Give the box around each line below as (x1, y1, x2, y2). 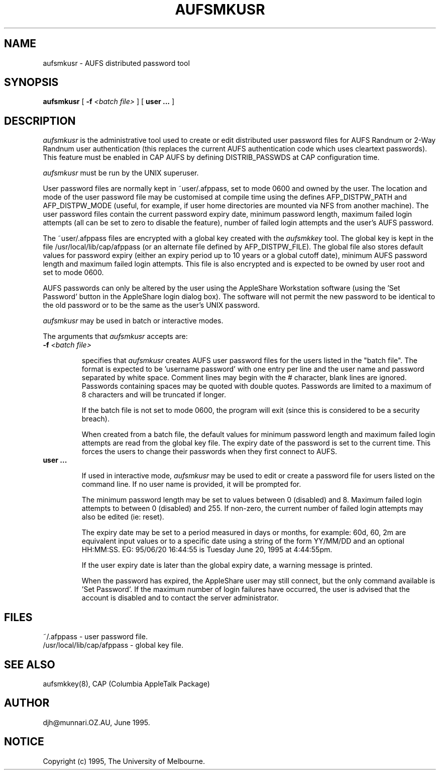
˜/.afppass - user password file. (43, 632, 148, 641)
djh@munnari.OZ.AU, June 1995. (43, 718, 150, 727)
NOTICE (4, 735, 44, 748)
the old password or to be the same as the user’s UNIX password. (43, 301, 260, 310)
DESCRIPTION (4, 114, 76, 127)
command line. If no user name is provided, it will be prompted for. (81, 480, 301, 489)
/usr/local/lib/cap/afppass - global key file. (43, 641, 183, 650)
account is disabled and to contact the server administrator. (81, 593, 279, 603)
